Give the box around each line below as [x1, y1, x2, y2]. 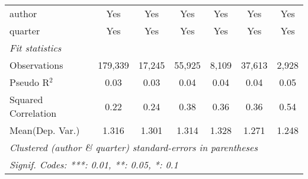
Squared [9, 92, 43, 106]
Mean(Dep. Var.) [9, 123, 80, 137]
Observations [9, 58, 63, 72]
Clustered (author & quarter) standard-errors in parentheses [9, 140, 258, 154]
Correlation [9, 106, 57, 120]
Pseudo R [9, 75, 50, 89]
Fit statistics [9, 41, 62, 55]
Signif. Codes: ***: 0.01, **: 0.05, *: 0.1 [9, 158, 178, 171]
